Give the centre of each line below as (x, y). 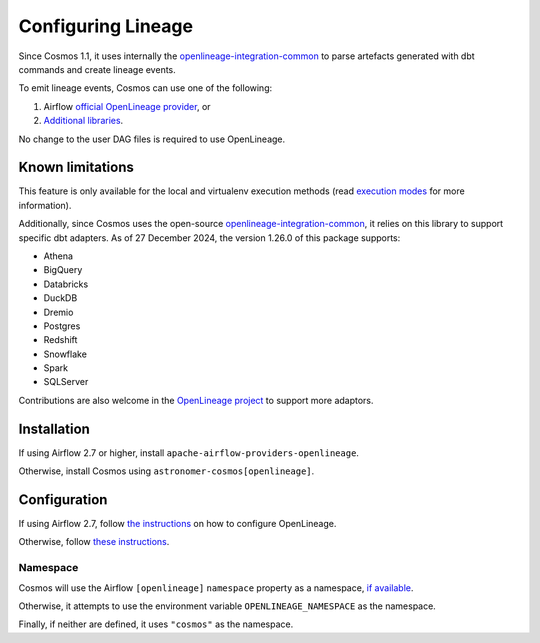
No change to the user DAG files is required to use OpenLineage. (152, 139)
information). (45, 205)
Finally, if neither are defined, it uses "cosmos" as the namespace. (156, 624)
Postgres (62, 326)
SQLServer (66, 382)
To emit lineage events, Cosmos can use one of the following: (145, 88)
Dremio (58, 312)
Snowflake (65, 354)
